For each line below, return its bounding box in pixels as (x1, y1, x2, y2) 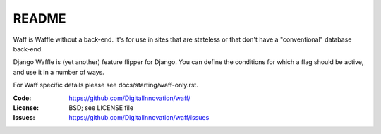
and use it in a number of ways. (13, 68, 105, 76)
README (13, 11, 66, 26)
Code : (13, 94, 32, 102)
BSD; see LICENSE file (68, 103, 134, 112)
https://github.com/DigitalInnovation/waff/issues (68, 114, 210, 122)
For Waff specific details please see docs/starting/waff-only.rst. (13, 81, 199, 90)
